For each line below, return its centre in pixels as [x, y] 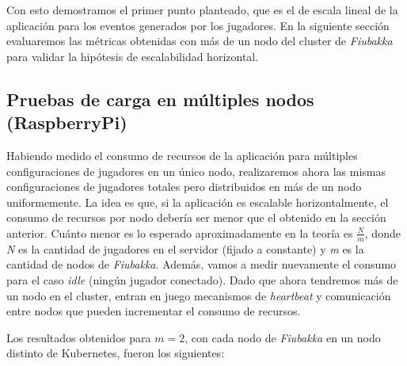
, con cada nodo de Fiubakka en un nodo [283, 337]
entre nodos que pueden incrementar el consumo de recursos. [154, 311]
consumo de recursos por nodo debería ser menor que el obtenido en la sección [196, 217]
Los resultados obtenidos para [79, 337]
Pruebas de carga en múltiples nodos [160, 99]
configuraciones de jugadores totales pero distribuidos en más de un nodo [184, 187]
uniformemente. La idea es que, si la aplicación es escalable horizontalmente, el [198, 202]
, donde [382, 233]
